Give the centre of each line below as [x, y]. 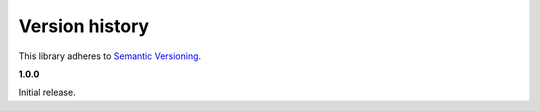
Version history [84, 26]
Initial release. [47, 92]
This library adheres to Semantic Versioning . [110, 56]
